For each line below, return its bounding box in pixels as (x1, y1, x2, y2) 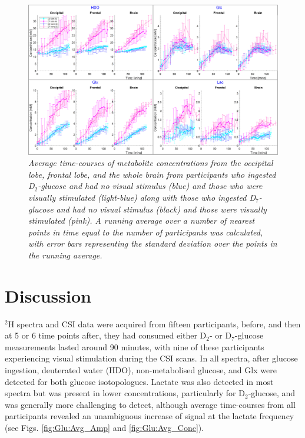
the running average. (28, 248, 102, 261)
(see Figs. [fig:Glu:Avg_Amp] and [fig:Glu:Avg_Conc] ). (5, 422, 204, 434)
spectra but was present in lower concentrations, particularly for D (5, 387, 245, 399)
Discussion (5, 283, 91, 307)
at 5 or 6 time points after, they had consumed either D (5, 329, 207, 341)
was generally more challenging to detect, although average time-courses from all (5, 398, 296, 410)
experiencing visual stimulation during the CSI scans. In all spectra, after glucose (5, 352, 298, 364)
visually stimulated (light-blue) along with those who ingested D (28, 191, 256, 204)
